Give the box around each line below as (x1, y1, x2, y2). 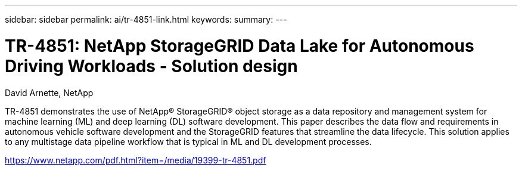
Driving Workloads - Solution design (5, 55, 298, 76)
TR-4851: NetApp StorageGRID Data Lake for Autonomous (5, 35, 474, 56)
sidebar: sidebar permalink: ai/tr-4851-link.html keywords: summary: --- (5, 14, 287, 24)
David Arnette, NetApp (5, 87, 94, 98)
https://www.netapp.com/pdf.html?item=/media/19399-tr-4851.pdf (5, 154, 266, 165)
